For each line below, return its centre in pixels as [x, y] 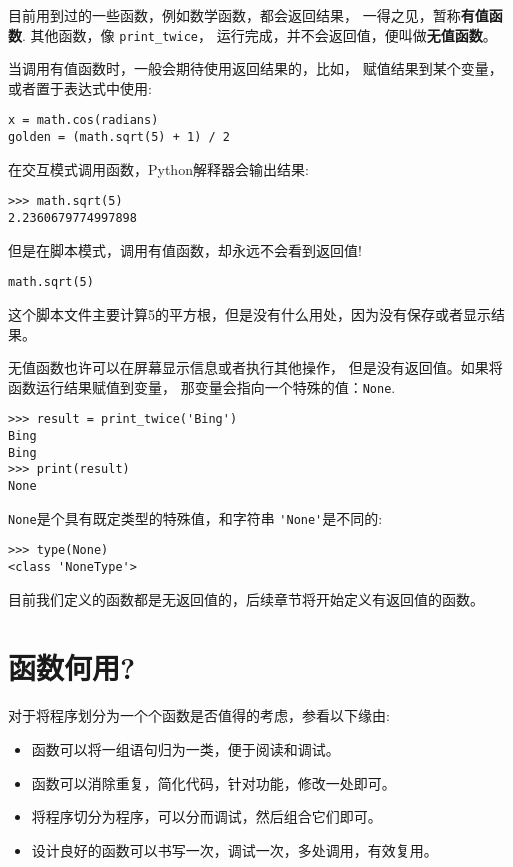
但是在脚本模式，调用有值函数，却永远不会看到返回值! [185, 249]
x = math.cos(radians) [83, 120]
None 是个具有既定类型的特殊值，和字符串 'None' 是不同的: [195, 517]
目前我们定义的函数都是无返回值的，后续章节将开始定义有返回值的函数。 [246, 598]
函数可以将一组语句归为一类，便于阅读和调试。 [185, 748]
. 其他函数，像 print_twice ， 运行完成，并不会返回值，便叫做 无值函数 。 [259, 34]
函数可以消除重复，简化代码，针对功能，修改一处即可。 [213, 782]
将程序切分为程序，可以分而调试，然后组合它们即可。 [206, 816]
